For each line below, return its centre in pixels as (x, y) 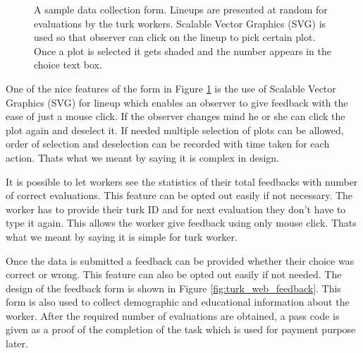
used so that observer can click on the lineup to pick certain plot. (175, 37)
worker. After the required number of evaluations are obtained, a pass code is (173, 315)
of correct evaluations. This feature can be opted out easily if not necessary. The (179, 195)
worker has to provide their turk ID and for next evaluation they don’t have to (176, 209)
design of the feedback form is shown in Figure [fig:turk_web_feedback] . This (173, 288)
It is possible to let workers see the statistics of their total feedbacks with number (182, 181)
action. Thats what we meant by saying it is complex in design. (142, 157)
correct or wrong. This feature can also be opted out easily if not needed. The (174, 274)
